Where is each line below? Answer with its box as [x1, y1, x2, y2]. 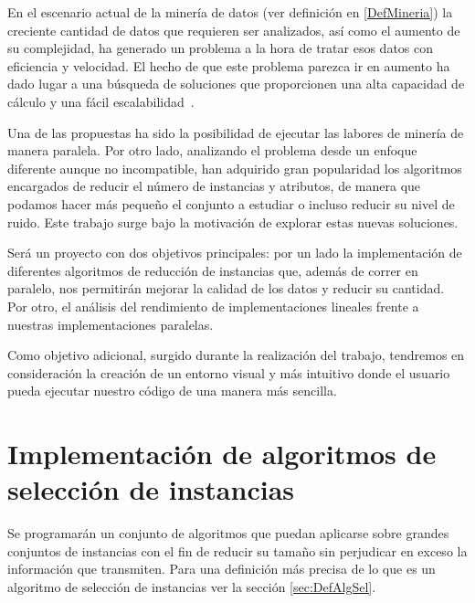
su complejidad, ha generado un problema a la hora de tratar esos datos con [7, 38, 434, 58]
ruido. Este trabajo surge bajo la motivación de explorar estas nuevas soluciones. [7, 212, 459, 231]
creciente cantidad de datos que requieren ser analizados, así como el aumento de [7, 20, 460, 39]
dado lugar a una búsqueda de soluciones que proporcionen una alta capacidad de [7, 74, 465, 93]
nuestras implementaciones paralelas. [7, 314, 214, 333]
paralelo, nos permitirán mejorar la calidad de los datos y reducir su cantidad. [7, 279, 445, 298]
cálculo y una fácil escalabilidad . [7, 91, 195, 111]
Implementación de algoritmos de [7, 435, 437, 472]
